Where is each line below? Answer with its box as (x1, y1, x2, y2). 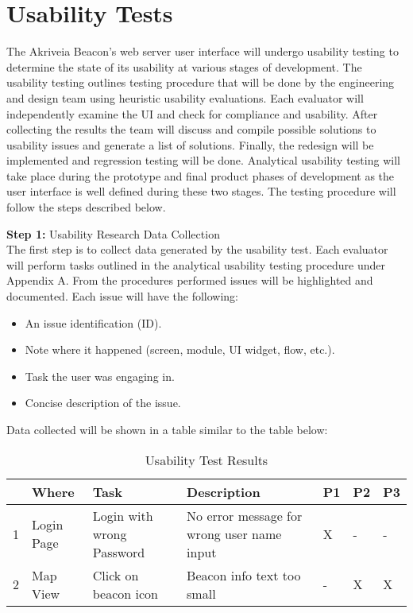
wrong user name (187, 524, 282, 543)
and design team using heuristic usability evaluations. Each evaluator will (6, 89, 364, 106)
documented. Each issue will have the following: (6, 288, 239, 305)
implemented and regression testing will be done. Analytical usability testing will (6, 152, 400, 169)
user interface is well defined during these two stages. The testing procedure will (6, 183, 396, 200)
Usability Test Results (145, 450, 268, 469)
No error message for (187, 506, 303, 525)
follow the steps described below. (6, 199, 166, 215)
